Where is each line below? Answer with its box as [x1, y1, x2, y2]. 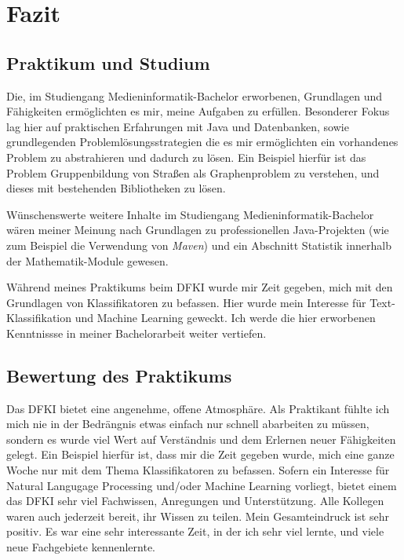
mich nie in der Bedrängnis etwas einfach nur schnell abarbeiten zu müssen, [6, 415, 369, 432]
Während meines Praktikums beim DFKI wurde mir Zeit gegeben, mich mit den [6, 279, 393, 295]
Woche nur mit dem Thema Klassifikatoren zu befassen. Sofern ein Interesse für [6, 462, 390, 478]
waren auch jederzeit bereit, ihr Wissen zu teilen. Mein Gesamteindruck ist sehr [6, 507, 389, 524]
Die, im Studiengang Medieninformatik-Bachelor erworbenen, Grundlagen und [6, 87, 383, 104]
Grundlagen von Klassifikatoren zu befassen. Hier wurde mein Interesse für [6, 294, 366, 310]
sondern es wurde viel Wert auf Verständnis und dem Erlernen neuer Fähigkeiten [6, 430, 396, 447]
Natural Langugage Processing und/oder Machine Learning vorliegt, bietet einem [6, 477, 397, 493]
